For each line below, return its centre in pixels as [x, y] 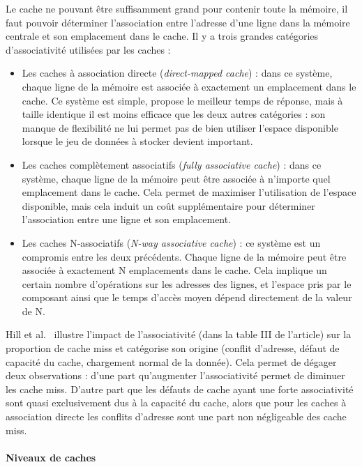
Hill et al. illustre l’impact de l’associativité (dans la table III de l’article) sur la [179, 334]
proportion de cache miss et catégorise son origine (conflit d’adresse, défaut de [173, 348]
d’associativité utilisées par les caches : [88, 49]
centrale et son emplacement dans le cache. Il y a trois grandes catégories [162, 36]
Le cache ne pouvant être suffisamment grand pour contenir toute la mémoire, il [177, 8]
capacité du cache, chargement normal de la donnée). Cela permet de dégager [171, 361]
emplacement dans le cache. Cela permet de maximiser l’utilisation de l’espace [189, 192]
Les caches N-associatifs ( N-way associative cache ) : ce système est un [171, 242]
